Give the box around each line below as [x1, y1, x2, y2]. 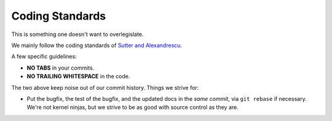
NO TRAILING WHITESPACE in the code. [26, 73, 130, 80]
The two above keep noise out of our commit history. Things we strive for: [11, 84, 199, 91]
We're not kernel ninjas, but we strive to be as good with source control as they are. [26, 104, 239, 111]
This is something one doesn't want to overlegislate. [11, 31, 144, 38]
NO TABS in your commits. [26, 64, 95, 71]
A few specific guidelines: [11, 53, 77, 61]
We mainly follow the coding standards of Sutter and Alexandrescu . [11, 42, 183, 49]
